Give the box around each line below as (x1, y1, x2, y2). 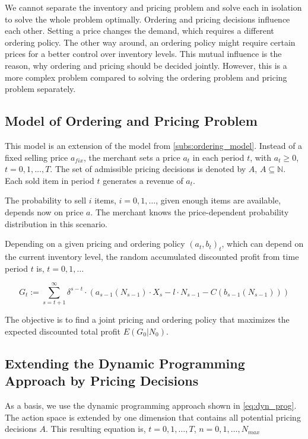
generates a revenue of (103, 174, 183, 186)
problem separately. (5, 82, 76, 95)
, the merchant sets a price (83, 151, 180, 163)
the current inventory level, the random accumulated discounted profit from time (5, 250, 299, 262)
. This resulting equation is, (45, 422, 146, 435)
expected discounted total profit (5, 325, 120, 337)
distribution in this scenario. (5, 217, 108, 230)
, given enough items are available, (155, 194, 281, 206)
